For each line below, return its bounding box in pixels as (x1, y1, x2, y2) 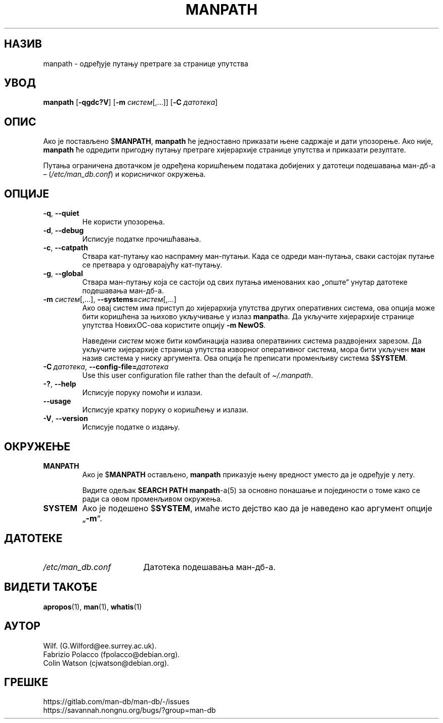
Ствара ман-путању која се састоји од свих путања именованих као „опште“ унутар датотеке (82, 278, 408, 287)
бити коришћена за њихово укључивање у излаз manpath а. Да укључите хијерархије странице (82, 312, 414, 321)
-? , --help (43, 379, 76, 389)
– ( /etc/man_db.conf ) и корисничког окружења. (43, 170, 206, 179)
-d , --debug (43, 226, 84, 235)
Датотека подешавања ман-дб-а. (143, 561, 276, 572)
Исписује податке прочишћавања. (82, 235, 201, 244)
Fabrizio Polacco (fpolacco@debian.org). (43, 650, 180, 659)
